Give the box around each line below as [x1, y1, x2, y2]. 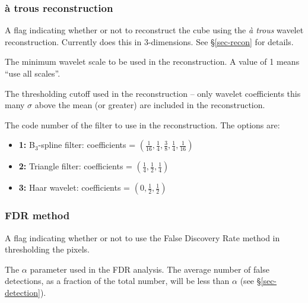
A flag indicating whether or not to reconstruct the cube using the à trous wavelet [5, 24, 304, 36]
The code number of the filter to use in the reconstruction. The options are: [5, 118, 280, 131]
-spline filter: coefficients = [38, 138, 136, 151]
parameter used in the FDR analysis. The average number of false [30, 263, 269, 275]
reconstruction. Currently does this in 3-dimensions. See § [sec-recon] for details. [5, 35, 294, 48]
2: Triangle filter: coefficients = [18, 160, 132, 172]
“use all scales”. [5, 67, 61, 79]
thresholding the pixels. [5, 243, 90, 255]
